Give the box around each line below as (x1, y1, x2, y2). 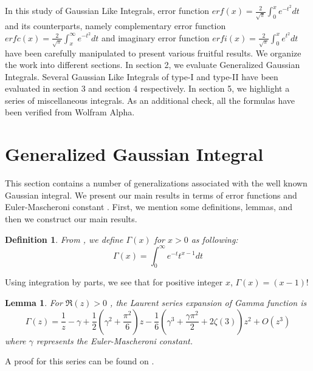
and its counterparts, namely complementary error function (5, 19, 226, 32)
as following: (191, 233, 238, 245)
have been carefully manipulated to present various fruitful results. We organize (5, 46, 301, 59)
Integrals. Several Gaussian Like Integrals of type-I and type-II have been (5, 70, 278, 83)
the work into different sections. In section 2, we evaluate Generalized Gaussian (5, 58, 300, 71)
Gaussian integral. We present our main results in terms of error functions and (5, 188, 297, 201)
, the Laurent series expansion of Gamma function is (110, 296, 307, 309)
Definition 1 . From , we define (5, 233, 123, 245)
